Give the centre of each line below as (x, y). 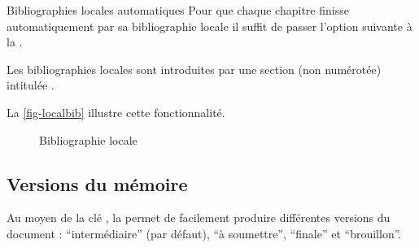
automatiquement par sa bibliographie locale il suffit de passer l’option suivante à (209, 26)
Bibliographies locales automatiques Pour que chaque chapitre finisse (178, 10)
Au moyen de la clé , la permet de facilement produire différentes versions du (199, 218)
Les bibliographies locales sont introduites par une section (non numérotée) (194, 69)
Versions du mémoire (97, 183)
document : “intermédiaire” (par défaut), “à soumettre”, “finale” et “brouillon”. (204, 233)
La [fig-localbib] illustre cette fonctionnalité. (116, 112)
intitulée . (31, 85)
